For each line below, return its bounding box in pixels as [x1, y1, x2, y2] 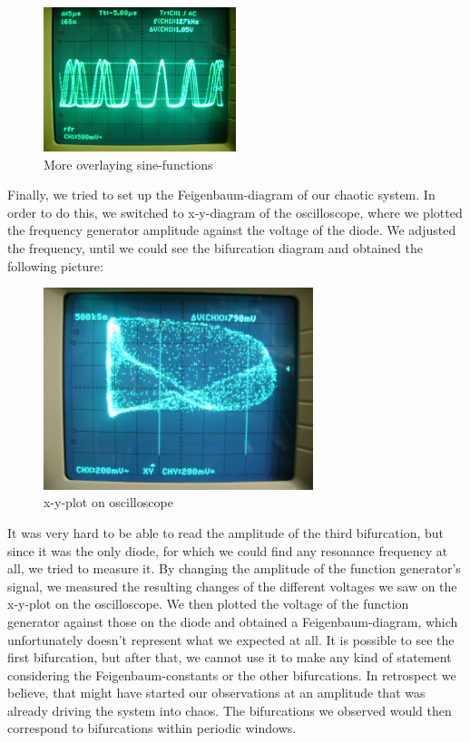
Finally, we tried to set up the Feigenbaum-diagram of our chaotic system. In [7, 185, 436, 204]
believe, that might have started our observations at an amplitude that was [7, 683, 426, 702]
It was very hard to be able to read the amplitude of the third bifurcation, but [7, 523, 444, 542]
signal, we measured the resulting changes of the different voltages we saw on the [7, 576, 457, 595]
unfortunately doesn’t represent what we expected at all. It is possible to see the [7, 630, 455, 649]
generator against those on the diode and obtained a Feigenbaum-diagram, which [7, 611, 458, 631]
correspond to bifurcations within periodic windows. [7, 719, 297, 738]
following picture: [7, 256, 103, 275]
